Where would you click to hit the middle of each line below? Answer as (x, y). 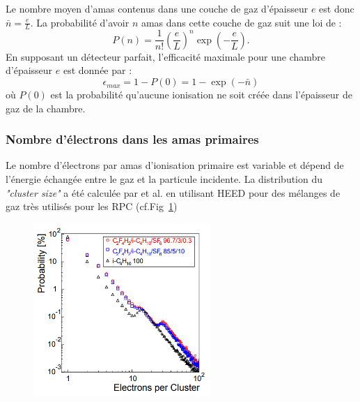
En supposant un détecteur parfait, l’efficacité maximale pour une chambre (166, 56)
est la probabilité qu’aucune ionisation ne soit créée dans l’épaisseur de (201, 95)
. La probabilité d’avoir (80, 22)
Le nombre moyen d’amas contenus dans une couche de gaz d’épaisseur (157, 8)
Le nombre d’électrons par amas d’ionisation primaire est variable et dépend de (175, 165)
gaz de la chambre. (46, 108)
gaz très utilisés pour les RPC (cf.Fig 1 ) (92, 206)
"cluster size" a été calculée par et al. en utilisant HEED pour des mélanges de (173, 192)
